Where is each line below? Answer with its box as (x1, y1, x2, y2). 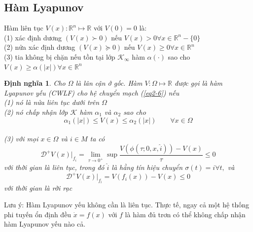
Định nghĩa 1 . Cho (4, 78, 66, 88)
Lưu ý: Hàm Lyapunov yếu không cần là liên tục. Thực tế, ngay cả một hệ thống (4, 199, 249, 210)
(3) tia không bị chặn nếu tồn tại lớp (4, 51, 115, 62)
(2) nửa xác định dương (4, 42, 75, 52)
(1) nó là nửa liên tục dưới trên (4, 97, 100, 107)
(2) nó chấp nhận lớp (4, 106, 68, 117)
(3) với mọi (4, 133, 38, 144)
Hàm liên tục (4, 23, 43, 33)
